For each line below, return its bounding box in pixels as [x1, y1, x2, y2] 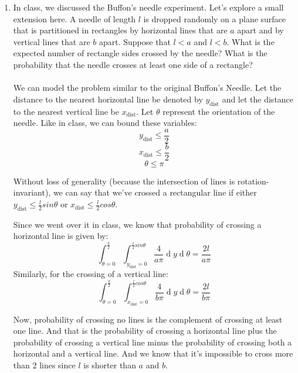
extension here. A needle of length [13, 12, 136, 25]
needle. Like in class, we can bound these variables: [13, 117, 197, 129]
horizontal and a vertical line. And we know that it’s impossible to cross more [13, 347, 293, 360]
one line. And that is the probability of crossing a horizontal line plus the [13, 324, 277, 337]
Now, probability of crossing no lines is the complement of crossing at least [13, 313, 283, 325]
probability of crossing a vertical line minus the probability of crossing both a [13, 336, 292, 348]
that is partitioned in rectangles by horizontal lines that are [13, 24, 228, 36]
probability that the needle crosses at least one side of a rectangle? [13, 58, 253, 70]
